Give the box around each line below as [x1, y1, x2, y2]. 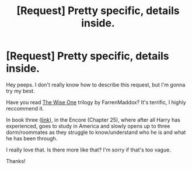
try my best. [6, 87, 35, 94]
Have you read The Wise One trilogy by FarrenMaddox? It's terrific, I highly [6, 98, 186, 106]
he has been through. [6, 134, 58, 142]
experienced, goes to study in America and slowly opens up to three [6, 122, 170, 129]
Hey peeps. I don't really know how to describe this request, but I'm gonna [6, 81, 186, 88]
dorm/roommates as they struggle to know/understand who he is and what [6, 129, 186, 136]
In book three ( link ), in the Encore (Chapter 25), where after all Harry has [6, 116, 181, 123]
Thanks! [6, 157, 26, 164]
